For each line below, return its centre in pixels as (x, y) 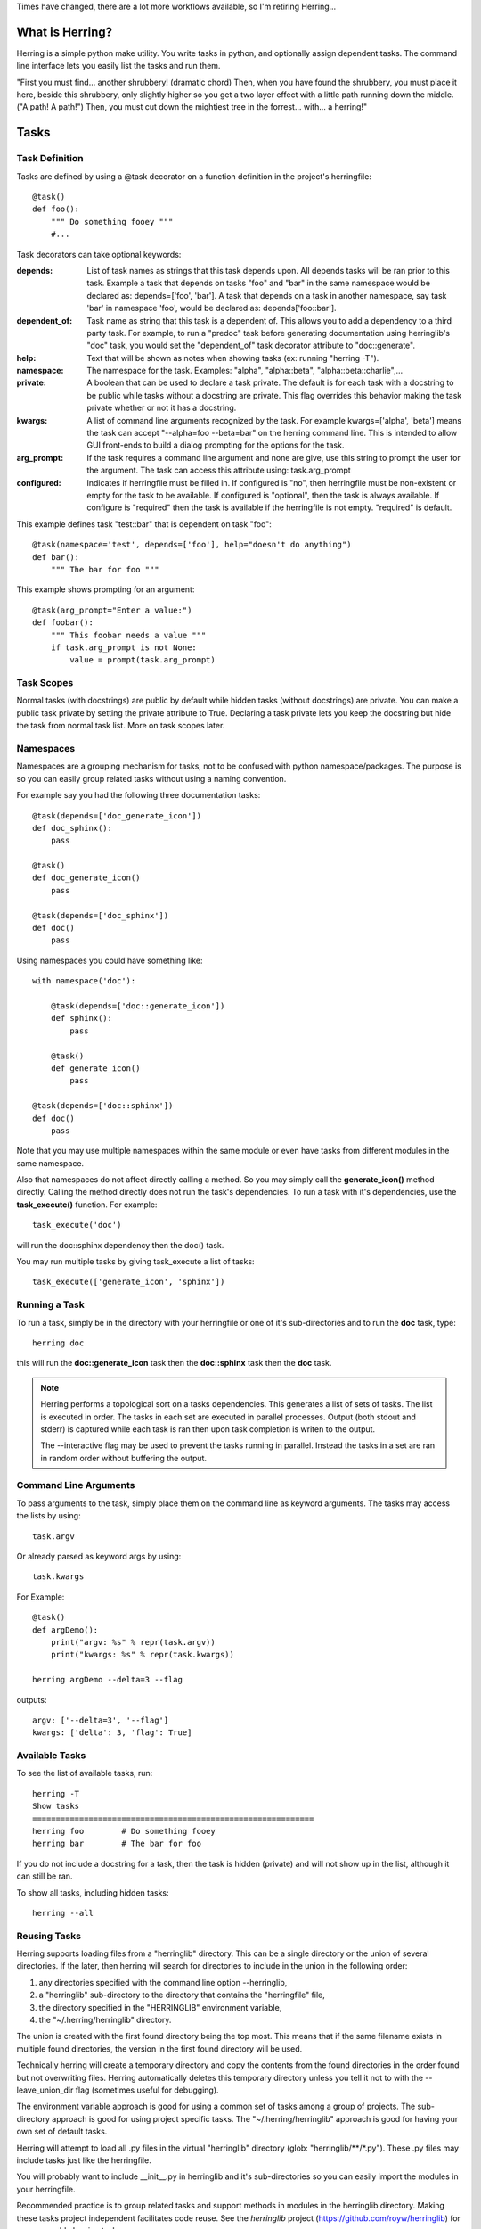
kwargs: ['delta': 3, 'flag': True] (112, 1733)
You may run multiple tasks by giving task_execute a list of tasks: (135, 1262)
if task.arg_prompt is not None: (124, 647)
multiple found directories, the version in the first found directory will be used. (159, 2048)
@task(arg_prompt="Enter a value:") (112, 610)
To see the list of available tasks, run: (85, 1773)
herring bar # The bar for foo (117, 1844)
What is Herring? (65, 32)
